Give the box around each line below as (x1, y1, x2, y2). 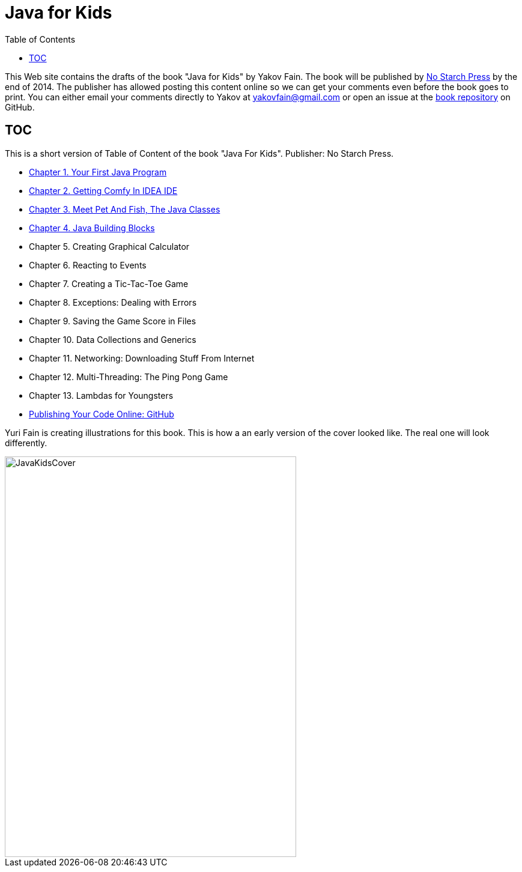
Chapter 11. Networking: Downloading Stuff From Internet (29, 353, 255, 363)
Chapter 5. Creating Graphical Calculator (29, 241, 190, 252)
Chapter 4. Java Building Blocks (29, 222, 155, 233)
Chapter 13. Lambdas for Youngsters (29, 390, 174, 401)
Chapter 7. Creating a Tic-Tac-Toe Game (29, 278, 189, 289)
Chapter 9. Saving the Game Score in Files (29, 315, 196, 326)
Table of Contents (5, 34, 76, 44)
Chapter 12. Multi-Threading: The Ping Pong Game (29, 371, 228, 382)
